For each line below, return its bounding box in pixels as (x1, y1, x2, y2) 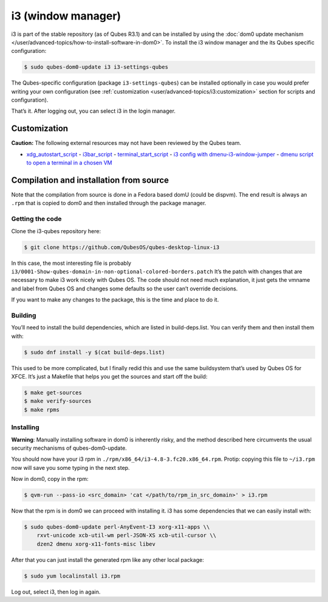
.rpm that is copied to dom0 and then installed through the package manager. (11, 200, 207, 207)
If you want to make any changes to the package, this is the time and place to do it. (11, 296, 219, 304)
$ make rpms (24, 406, 60, 413)
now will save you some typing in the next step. (11, 464, 130, 471)
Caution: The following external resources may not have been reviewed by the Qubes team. (11, 139, 241, 147)
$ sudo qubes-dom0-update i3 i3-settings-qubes (24, 64, 168, 71)
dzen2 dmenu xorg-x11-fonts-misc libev (36, 541, 156, 547)
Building (11, 311, 36, 320)
